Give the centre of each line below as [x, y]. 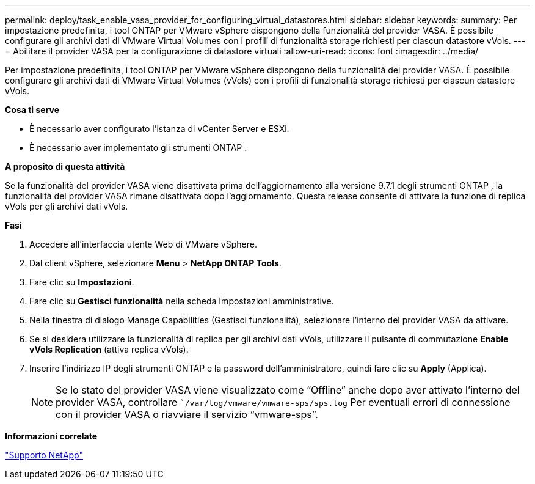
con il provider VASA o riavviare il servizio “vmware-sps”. [187, 414]
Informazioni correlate [51, 436]
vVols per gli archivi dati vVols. [67, 206]
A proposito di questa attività [65, 167]
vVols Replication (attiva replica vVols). [109, 349]
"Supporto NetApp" [44, 455]
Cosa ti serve [32, 110]
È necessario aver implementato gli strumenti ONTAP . [138, 148]
